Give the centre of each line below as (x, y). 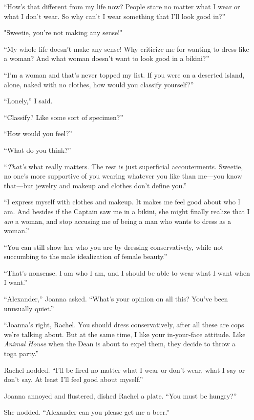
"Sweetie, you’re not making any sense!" (63, 32)
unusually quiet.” (29, 308)
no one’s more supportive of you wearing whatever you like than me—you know (123, 176)
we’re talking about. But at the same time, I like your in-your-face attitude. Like (125, 334)
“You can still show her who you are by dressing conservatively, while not (114, 247)
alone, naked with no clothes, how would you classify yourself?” (99, 84)
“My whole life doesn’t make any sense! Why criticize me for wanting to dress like (127, 49)
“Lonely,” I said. (28, 101)
